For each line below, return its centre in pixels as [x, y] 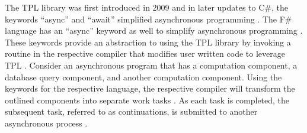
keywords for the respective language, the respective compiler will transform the [150, 88]
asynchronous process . [46, 123]
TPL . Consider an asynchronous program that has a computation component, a [151, 65]
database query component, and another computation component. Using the [143, 77]
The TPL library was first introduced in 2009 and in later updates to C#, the [147, 7]
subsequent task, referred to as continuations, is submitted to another [131, 111]
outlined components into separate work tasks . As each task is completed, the [147, 100]
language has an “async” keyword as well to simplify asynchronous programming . [154, 30]
